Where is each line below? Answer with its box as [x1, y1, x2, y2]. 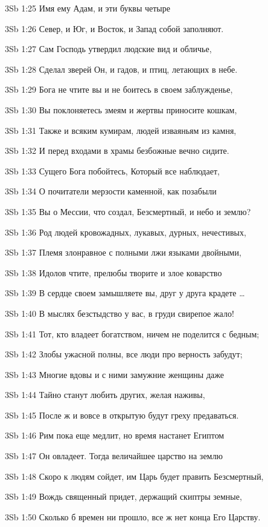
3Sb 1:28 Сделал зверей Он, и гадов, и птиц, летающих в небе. [5, 62, 238, 75]
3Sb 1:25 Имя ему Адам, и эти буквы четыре [5, 2, 170, 14]
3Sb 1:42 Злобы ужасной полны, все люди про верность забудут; [5, 348, 243, 360]
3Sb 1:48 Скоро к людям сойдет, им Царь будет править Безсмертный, [5, 469, 264, 482]
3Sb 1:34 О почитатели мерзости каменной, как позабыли [5, 185, 217, 197]
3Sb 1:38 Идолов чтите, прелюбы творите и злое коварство [5, 266, 222, 279]
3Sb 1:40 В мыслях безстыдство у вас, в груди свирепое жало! [5, 307, 234, 319]
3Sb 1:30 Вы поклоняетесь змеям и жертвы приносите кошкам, [5, 103, 237, 116]
